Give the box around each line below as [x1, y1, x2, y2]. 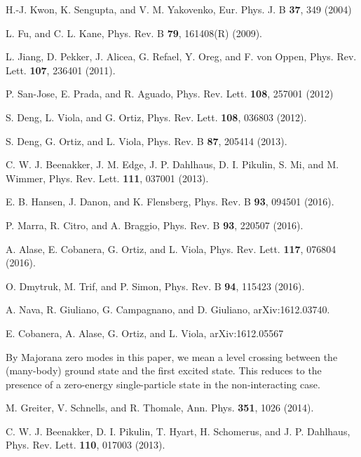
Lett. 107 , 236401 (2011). [6, 62, 116, 77]
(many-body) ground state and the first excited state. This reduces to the [6, 363, 322, 378]
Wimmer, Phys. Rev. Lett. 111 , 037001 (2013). [6, 170, 209, 185]
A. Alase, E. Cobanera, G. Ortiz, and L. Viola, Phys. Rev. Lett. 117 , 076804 [6, 241, 336, 256]
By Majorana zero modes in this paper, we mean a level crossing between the [6, 349, 338, 364]
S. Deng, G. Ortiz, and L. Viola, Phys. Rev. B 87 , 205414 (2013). [6, 133, 287, 148]
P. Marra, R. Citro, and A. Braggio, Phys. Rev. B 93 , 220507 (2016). [6, 217, 304, 232]
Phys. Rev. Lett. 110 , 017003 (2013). [6, 437, 165, 452]
